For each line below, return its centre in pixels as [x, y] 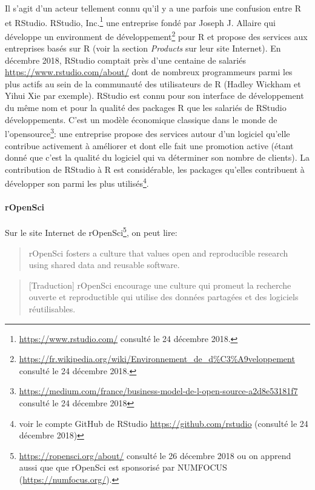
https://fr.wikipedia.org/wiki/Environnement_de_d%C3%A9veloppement [157, 359]
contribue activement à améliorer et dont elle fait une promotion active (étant [149, 145]
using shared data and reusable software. [104, 265]
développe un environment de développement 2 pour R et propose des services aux [156, 35]
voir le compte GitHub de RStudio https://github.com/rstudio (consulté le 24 [164, 423]
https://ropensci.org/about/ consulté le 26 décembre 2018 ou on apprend [155, 455]
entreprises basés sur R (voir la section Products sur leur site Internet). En [143, 48]
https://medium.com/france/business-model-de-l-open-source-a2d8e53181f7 [158, 391]
